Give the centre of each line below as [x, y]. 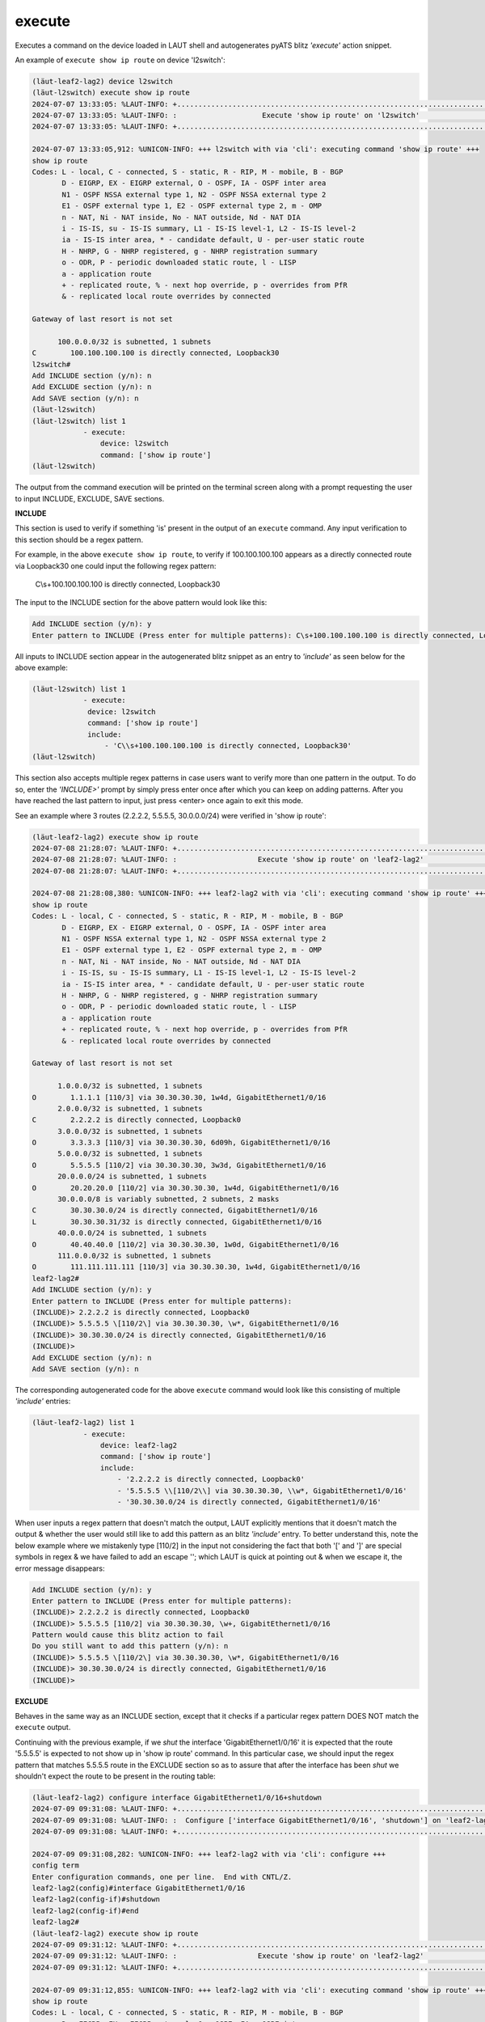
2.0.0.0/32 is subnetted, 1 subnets [130, 1108]
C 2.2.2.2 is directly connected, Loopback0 [137, 1120]
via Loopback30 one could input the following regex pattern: [116, 565]
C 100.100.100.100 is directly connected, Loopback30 [156, 353]
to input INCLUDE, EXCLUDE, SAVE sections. [90, 498]
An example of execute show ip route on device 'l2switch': [120, 60]
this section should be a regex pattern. [79, 539]
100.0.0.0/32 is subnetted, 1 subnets [135, 341]
